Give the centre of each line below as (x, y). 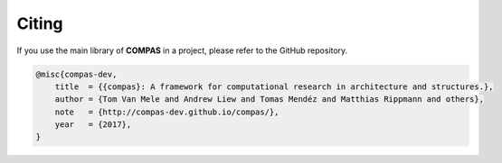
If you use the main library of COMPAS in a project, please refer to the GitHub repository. (182, 50)
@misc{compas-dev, (76, 74)
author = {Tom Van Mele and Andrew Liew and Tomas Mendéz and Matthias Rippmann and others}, (269, 100)
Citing (40, 23)
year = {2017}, (93, 125)
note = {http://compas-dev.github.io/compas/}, (167, 112)
